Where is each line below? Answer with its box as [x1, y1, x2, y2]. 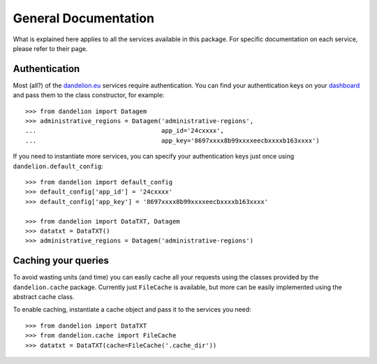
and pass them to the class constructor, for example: [13, 91, 165, 99]
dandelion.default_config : [13, 161, 104, 170]
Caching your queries [13, 255, 110, 267]
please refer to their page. [13, 44, 88, 52]
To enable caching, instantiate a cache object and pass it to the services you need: [13, 305, 251, 314]
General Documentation [13, 10, 155, 26]
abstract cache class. [13, 293, 75, 300]
